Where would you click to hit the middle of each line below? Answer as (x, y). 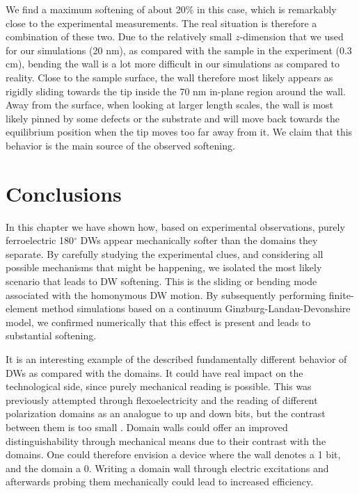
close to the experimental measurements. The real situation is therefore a (161, 23)
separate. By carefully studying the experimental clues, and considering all (165, 253)
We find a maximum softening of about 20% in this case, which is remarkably (171, 9)
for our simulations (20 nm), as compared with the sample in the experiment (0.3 (179, 50)
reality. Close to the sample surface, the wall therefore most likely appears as (169, 77)
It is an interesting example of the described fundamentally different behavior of (176, 359)
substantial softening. (51, 336)
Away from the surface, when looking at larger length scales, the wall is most (170, 105)
